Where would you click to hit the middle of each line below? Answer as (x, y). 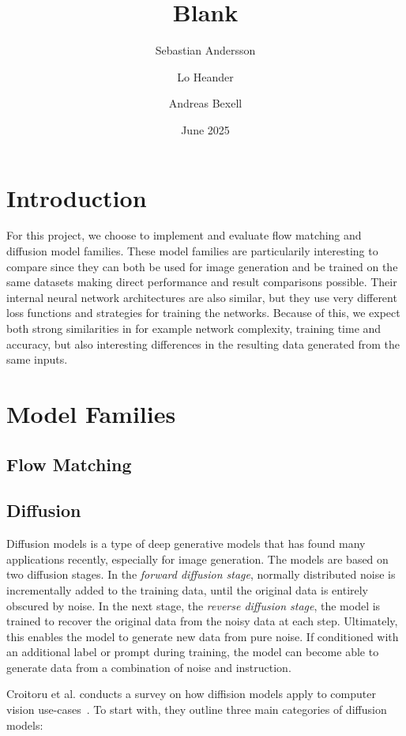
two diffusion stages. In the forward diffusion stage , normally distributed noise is (201, 574)
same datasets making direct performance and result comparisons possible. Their (202, 282)
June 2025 (205, 129)
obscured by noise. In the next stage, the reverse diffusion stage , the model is (194, 605)
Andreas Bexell (205, 103)
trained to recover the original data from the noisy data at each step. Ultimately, (202, 621)
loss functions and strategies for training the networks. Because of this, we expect (203, 313)
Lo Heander (205, 76)
